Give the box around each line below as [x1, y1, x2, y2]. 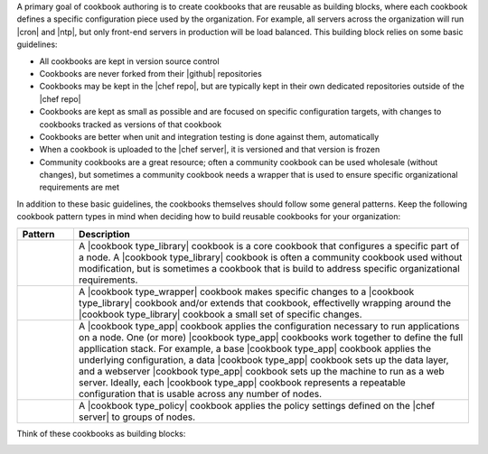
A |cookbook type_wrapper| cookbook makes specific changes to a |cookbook [78, 285, 415, 298]
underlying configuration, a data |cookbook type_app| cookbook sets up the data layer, [78, 353, 449, 366]
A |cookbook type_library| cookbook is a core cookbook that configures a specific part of [78, 239, 460, 252]
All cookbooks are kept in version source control [39, 55, 221, 67]
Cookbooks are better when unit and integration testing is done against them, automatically [39, 131, 380, 142]
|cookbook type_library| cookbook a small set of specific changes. [78, 308, 362, 320]
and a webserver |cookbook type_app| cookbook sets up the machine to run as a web [78, 365, 445, 377]
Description [78, 227, 131, 240]
